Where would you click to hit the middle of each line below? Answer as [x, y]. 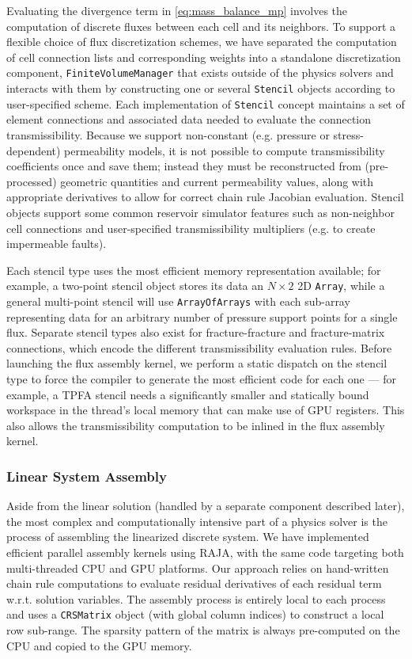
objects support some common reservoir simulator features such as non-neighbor [200, 212]
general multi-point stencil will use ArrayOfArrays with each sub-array [178, 301]
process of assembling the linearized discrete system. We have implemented [188, 537]
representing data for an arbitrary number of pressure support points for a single [202, 316]
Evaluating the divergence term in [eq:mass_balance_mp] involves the [177, 10]
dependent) [34, 150]
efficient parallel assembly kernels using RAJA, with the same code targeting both [205, 552]
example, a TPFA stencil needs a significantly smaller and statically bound [188, 394]
